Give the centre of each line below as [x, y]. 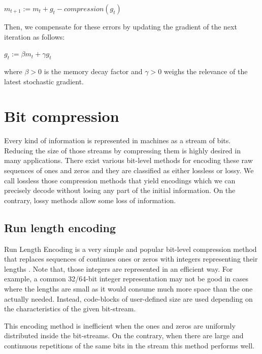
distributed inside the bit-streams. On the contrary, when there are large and [124, 335]
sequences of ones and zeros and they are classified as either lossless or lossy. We [129, 170]
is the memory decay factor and [93, 71]
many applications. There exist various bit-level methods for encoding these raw [128, 160]
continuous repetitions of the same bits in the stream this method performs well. [129, 345]
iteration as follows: [35, 36]
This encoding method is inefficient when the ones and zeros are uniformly [120, 325]
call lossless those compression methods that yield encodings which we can [120, 180]
